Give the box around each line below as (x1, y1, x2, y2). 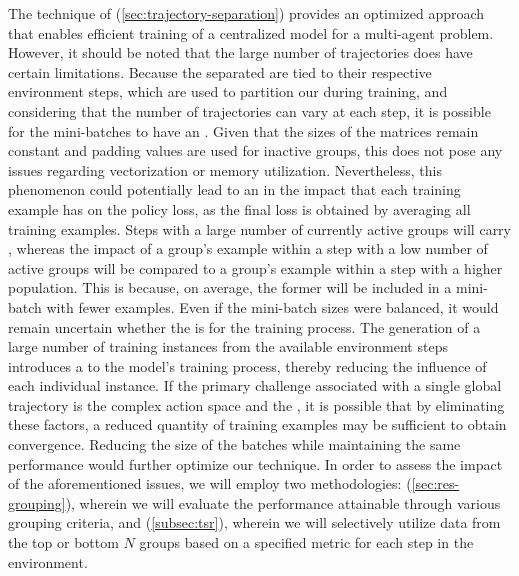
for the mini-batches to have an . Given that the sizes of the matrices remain (8, 120, 479, 141)
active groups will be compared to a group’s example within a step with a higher (8, 257, 503, 278)
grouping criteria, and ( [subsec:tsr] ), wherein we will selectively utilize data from (8, 512, 501, 533)
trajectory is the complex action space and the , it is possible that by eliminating (8, 394, 505, 415)
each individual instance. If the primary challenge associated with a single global (8, 375, 502, 396)
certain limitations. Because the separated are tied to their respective (8, 61, 432, 82)
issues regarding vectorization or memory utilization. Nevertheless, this (8, 159, 442, 180)
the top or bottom (8, 532, 119, 553)
